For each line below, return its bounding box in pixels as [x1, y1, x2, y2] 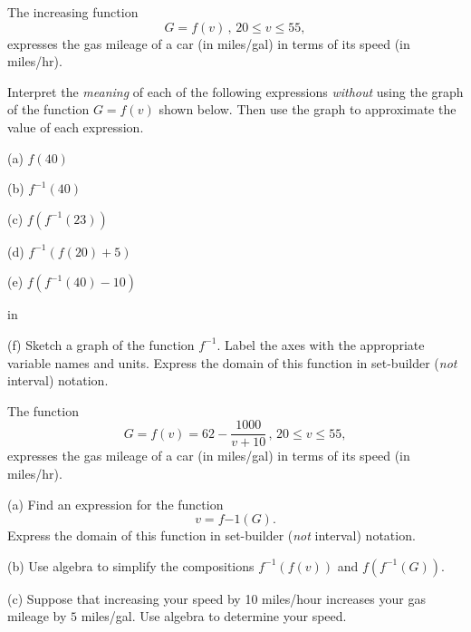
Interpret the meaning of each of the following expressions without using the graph [7, 82, 464, 101]
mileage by [7, 607, 67, 626]
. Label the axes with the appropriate [216, 335, 425, 354]
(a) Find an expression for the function [7, 494, 224, 513]
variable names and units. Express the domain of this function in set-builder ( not [7, 353, 457, 372]
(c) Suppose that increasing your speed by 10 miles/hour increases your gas [7, 588, 426, 608]
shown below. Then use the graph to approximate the [159, 100, 457, 119]
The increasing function [7, 3, 139, 21]
